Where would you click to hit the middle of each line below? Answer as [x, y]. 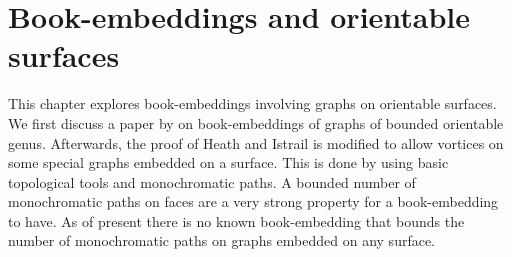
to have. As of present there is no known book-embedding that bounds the [236, 220]
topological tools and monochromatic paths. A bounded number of [212, 181]
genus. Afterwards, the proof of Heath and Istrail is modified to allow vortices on [256, 142]
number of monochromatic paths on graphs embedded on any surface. [222, 240]
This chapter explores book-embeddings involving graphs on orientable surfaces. [252, 103]
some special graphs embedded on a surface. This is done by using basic [228, 162]
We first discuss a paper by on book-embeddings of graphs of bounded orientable [256, 122]
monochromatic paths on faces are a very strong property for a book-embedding [253, 201]
